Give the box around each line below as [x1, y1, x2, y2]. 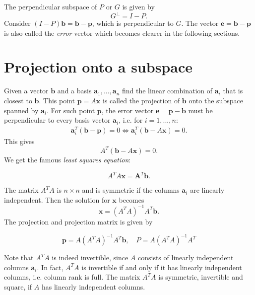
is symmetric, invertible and [158, 272, 243, 282]
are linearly [190, 185, 225, 195]
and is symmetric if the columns [82, 185, 180, 195]
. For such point [46, 105, 95, 115]
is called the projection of [102, 95, 180, 105]
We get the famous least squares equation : [4, 154, 131, 165]
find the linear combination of [122, 85, 213, 96]
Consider [4, 18, 31, 28]
